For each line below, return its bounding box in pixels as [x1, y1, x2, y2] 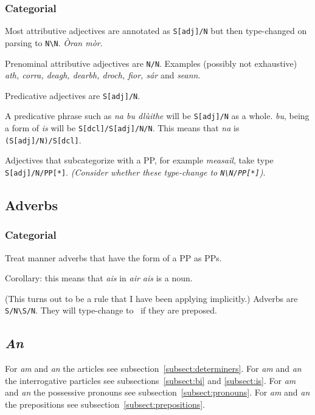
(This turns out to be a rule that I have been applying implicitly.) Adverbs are [5, 292, 298, 304]
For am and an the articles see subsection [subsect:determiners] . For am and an [5, 362, 302, 375]
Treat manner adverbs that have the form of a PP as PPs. [5, 251, 222, 264]
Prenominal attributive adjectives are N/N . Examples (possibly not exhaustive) [5, 57, 297, 69]
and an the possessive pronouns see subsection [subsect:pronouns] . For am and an [5, 386, 310, 399]
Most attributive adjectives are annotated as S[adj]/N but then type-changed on [5, 24, 307, 37]
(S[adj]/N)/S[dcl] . [5, 133, 81, 146]
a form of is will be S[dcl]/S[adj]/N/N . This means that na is [5, 122, 240, 134]
